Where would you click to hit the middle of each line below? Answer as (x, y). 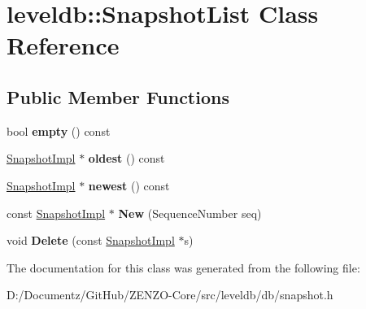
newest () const (129, 185)
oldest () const (126, 158)
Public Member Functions (118, 96)
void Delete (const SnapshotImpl (91, 240)
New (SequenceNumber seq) (190, 213)
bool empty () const (59, 131)
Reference (63, 45)
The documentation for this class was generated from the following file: (183, 267)
